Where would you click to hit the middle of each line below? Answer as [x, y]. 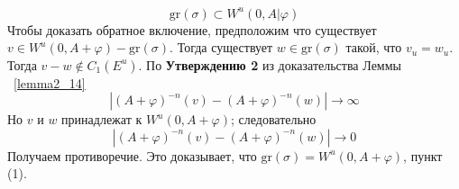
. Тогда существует [221, 47]
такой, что [374, 47]
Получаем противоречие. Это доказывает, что [132, 155]
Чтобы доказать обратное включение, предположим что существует [192, 29]
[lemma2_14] [50, 82]
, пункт [423, 155]
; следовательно [273, 119]
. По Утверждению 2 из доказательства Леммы [270, 64]
